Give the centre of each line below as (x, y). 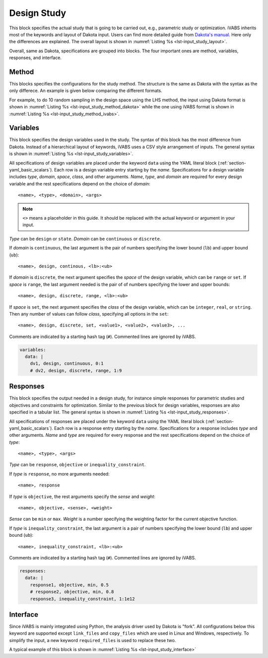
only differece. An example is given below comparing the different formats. (86, 91)
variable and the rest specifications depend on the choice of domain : (80, 183)
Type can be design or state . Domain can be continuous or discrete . (85, 239)
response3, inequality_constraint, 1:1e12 (82, 599)
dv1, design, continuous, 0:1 (67, 364)
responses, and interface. (35, 58)
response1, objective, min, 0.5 (69, 585)
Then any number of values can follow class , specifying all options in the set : (89, 314)
